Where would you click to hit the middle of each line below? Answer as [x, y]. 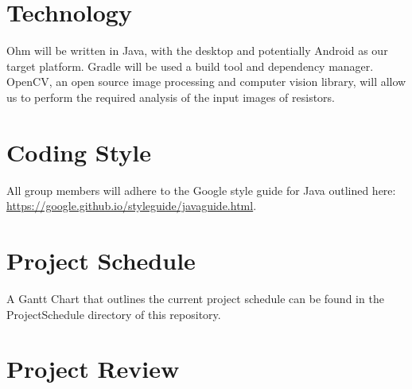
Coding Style [79, 152]
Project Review [93, 369]
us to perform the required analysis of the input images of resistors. [171, 97]
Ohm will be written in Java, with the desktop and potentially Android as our [197, 51]
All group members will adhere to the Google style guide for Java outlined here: [201, 190]
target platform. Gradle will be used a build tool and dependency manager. [190, 66]
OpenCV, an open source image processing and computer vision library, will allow [206, 82]
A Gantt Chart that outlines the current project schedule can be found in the [195, 298]
